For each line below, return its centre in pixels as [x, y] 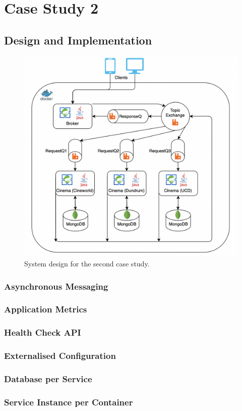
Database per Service [48, 378]
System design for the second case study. [87, 264]
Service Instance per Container [69, 402]
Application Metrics [46, 309]
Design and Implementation [78, 40]
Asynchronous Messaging [56, 286]
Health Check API [43, 332]
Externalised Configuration [60, 356]
